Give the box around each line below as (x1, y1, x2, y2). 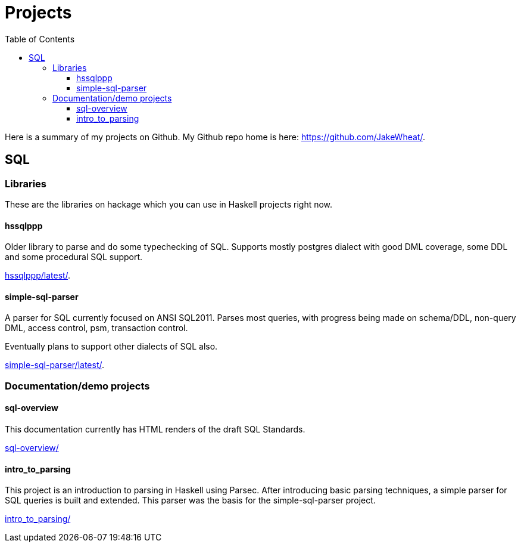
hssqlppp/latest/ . (5, 270, 71, 281)
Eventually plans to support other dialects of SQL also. (5, 341, 218, 352)
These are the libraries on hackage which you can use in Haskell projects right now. (5, 199, 333, 209)
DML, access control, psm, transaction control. (5, 323, 188, 333)
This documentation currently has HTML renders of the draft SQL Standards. (5, 424, 305, 434)
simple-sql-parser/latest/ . (5, 360, 105, 370)
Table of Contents (5, 33, 75, 44)
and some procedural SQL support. (5, 252, 143, 262)
